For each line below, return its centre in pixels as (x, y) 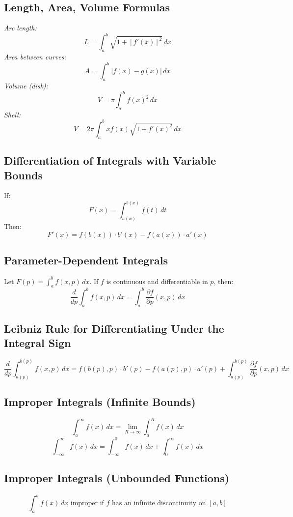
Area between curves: (35, 57)
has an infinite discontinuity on (159, 503)
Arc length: (20, 28)
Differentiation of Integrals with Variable (110, 160)
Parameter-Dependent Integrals (86, 260)
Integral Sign (38, 343)
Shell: (13, 114)
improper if (87, 503)
